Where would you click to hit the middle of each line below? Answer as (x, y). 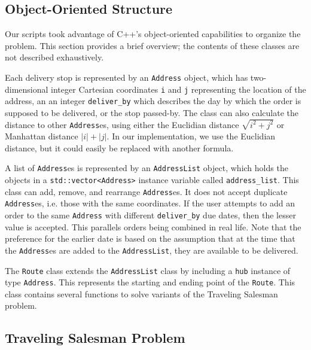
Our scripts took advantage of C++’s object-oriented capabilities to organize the (153, 34)
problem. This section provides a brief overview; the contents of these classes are (152, 45)
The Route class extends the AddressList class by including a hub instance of (148, 270)
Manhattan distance (42, 136)
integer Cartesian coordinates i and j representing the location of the (179, 89)
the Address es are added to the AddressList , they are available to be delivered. (152, 250)
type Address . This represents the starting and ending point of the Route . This (150, 282)
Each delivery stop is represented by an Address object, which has (126, 77)
